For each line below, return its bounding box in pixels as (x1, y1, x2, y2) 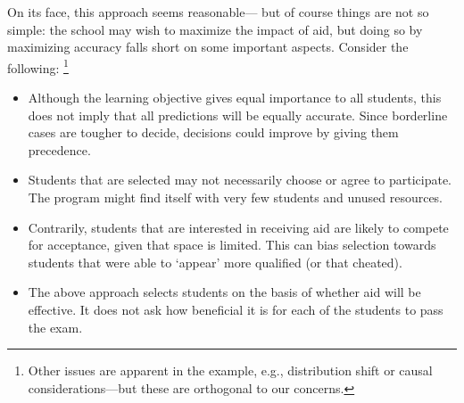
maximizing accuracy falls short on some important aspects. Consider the (7, 37, 409, 56)
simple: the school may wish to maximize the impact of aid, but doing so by (7, 20, 423, 38)
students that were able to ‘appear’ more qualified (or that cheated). (28, 252, 402, 271)
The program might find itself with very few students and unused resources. (28, 188, 443, 206)
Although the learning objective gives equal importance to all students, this (28, 88, 442, 107)
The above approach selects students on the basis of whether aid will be (28, 283, 421, 301)
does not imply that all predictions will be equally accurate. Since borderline (28, 105, 448, 124)
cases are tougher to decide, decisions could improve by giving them (28, 123, 399, 142)
